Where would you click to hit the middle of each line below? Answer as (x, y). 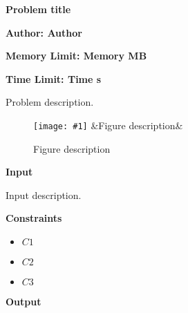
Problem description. (50, 102)
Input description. (44, 195)
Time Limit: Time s (54, 78)
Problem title (38, 9)
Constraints (34, 218)
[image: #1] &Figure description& (108, 125)
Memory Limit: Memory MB (76, 56)
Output (23, 301)
